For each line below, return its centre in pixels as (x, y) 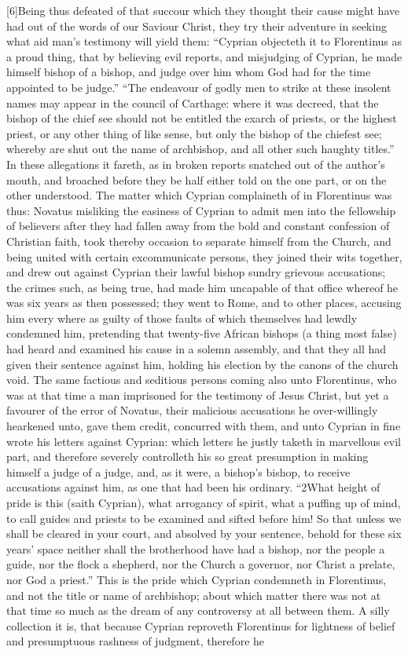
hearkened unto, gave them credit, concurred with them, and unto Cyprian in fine (204, 426)
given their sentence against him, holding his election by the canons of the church (202, 364)
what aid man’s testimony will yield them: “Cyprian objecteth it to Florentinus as (204, 41)
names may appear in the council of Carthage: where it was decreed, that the (193, 102)
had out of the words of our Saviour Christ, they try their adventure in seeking (197, 26)
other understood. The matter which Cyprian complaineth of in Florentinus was (199, 195)
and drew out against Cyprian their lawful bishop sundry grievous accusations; (196, 272)
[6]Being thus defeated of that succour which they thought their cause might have (203, 10)
